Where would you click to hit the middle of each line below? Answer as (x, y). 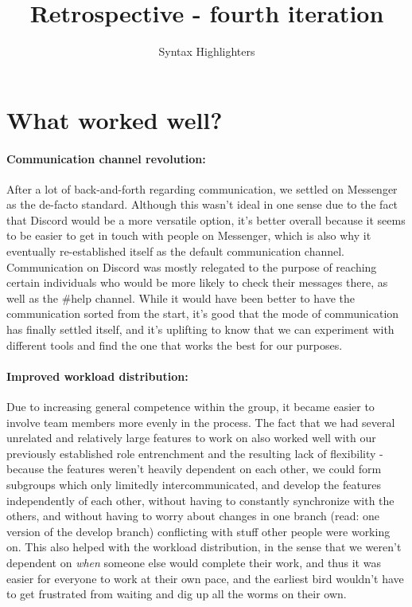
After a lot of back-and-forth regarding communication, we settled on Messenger (202, 188)
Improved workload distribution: (97, 376)
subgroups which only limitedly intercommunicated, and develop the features (194, 484)
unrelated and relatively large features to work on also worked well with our (191, 438)
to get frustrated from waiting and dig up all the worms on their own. (177, 594)
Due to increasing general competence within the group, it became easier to (190, 407)
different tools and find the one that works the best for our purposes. (175, 345)
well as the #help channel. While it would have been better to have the (181, 298)
